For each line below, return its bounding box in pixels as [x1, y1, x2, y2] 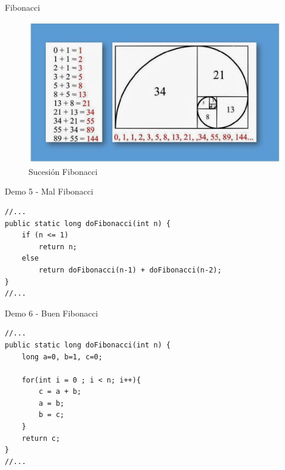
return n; [39, 242, 77, 251]
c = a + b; [39, 387, 81, 396]
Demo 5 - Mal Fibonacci [5, 185, 93, 198]
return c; [21, 434, 61, 443]
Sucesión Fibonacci [28, 165, 98, 177]
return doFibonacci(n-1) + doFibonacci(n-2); [39, 265, 222, 274]
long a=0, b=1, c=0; [21, 352, 103, 361]
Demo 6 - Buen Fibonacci [5, 306, 98, 319]
